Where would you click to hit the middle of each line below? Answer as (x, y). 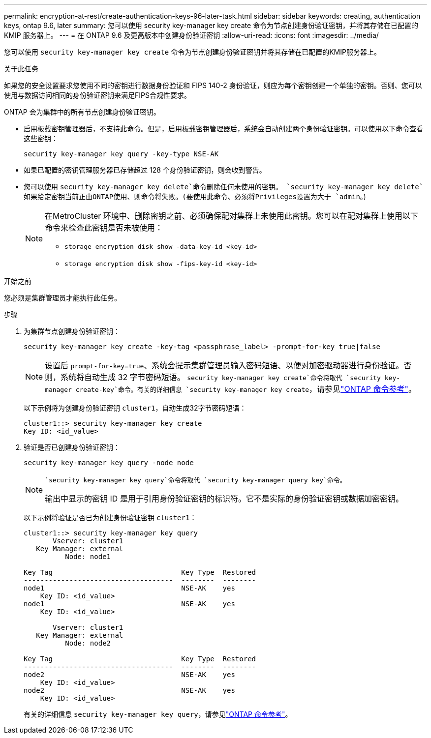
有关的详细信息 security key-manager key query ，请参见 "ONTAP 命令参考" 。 (158, 714)
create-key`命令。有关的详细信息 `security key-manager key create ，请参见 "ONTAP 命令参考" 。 (246, 389)
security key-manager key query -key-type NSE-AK (121, 154)
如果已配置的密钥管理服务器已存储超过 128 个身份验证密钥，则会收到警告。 (145, 170)
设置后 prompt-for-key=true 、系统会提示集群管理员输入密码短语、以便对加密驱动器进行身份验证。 (224, 365)
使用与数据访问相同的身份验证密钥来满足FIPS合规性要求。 (97, 95)
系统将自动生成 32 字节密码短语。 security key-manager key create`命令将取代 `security (221, 377)
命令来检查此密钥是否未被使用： (104, 228)
